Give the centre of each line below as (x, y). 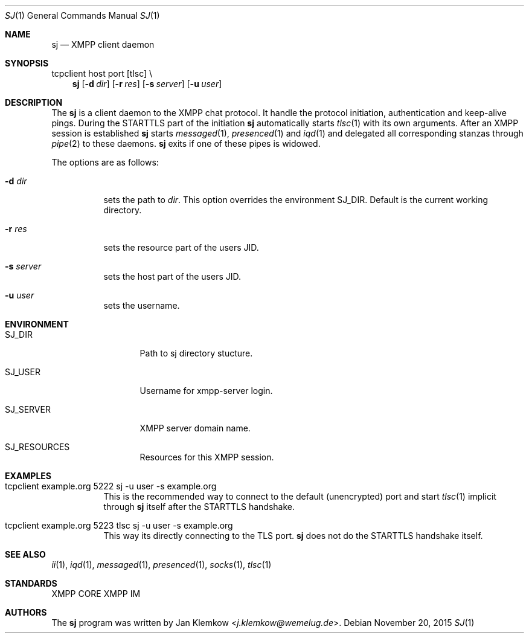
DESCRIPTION (34, 102)
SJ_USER (23, 372)
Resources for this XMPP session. (207, 457)
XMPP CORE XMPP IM (96, 594)
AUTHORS (26, 612)
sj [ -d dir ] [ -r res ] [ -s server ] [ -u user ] (147, 84)
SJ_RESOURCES (37, 447)
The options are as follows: (105, 162)
